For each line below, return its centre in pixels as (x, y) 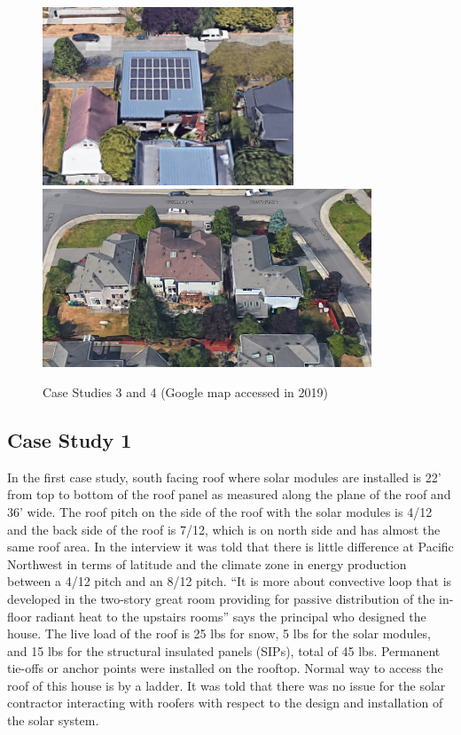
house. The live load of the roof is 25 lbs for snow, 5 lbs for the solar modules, (219, 633)
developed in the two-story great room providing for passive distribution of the (221, 598)
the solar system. (53, 720)
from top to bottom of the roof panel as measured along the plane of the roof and (229, 494)
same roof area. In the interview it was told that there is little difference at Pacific (230, 547)
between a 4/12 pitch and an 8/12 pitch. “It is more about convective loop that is (230, 581)
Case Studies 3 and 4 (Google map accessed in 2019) (185, 391)
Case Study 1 (70, 439)
